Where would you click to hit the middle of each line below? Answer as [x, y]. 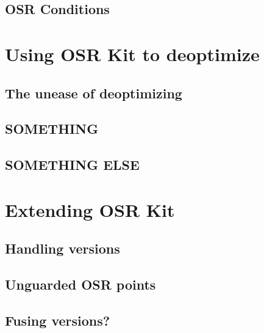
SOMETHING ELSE [72, 165]
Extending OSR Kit [90, 209]
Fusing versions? [58, 320]
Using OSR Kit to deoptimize [132, 53]
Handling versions [62, 248]
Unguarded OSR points [80, 284]
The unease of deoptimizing [94, 93]
